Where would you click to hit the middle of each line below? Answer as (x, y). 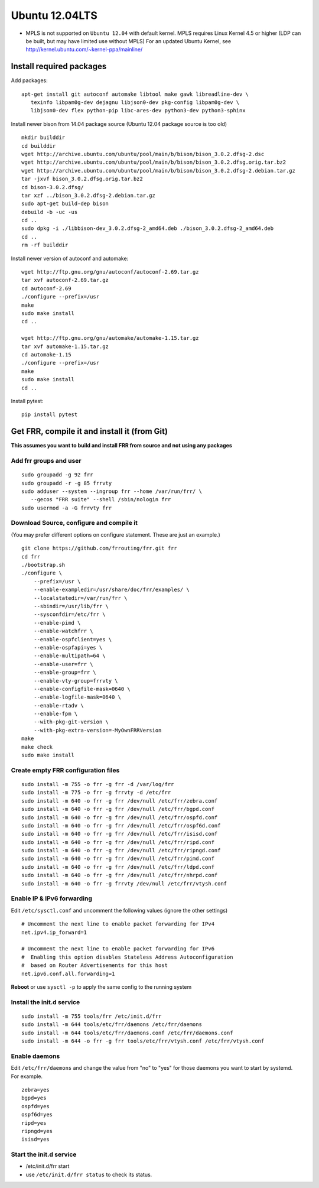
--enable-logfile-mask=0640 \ (77, 697)
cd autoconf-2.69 (46, 288)
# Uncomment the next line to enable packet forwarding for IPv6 (118, 949)
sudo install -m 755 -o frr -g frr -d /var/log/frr (98, 784)
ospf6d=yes (37, 1115)
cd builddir (39, 146)
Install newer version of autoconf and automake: (70, 258)
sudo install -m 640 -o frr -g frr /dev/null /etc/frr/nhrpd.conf (120, 875)
